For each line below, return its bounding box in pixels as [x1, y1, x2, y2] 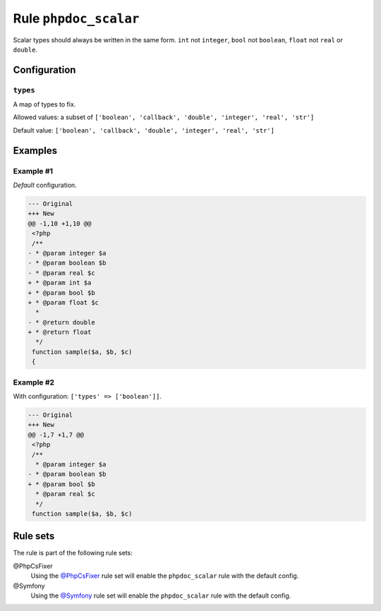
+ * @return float [28, 328, 92, 337]
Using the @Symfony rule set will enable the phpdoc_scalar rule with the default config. [30, 591, 291, 600]
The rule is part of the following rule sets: [13, 549, 133, 557]
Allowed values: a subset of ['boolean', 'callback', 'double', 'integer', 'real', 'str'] [13, 113, 315, 121]
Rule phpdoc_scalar [13, 11, 140, 26]
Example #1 [13, 166, 53, 176]
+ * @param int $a [28, 279, 92, 287]
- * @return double [28, 318, 95, 326]
